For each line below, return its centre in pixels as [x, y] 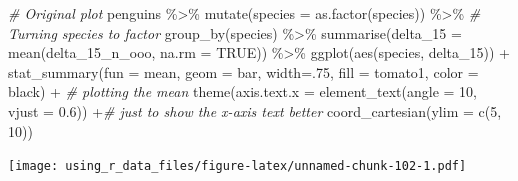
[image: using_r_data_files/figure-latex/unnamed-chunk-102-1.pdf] [237, 166]
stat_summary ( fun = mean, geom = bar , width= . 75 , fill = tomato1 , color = [243, 71]
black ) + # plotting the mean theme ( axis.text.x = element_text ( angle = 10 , [243, 91]
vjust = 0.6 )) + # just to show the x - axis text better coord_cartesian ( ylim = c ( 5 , [255, 110]
